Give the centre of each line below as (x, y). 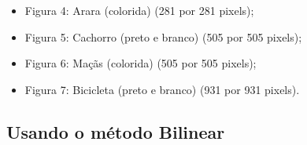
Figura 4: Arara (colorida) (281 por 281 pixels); (139, 10)
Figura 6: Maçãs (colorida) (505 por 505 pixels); (141, 63)
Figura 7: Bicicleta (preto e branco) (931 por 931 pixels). (162, 89)
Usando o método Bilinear (116, 131)
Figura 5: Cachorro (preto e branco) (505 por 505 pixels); (163, 36)
